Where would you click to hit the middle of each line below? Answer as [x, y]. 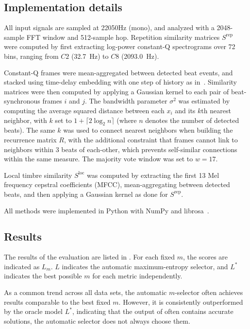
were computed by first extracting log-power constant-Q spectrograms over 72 [120, 46]
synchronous [22, 101]
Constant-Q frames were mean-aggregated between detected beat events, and [118, 72]
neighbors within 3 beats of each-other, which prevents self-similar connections [121, 149]
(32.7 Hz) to [90, 56]
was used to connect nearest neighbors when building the [148, 130]
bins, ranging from [31, 56]
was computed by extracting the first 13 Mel [153, 175]
